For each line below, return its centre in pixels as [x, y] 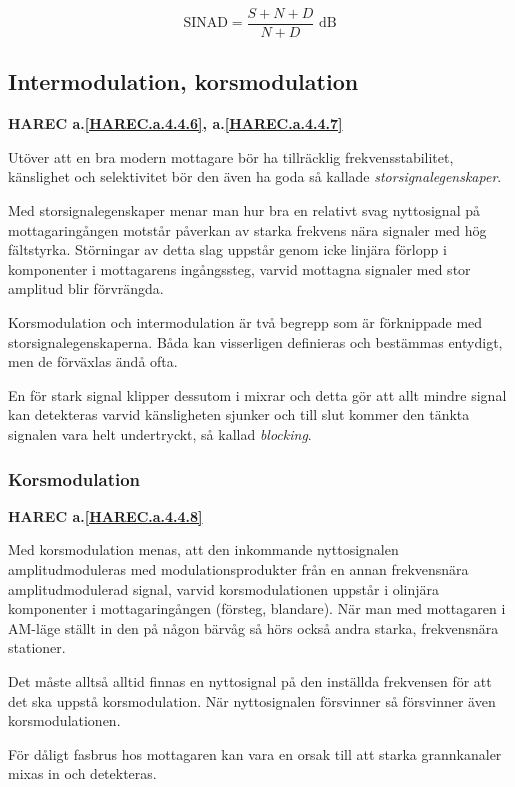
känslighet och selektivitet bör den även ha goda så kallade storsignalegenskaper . [255, 176]
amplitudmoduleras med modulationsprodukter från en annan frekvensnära [238, 568]
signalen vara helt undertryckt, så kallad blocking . [160, 433]
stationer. [37, 647]
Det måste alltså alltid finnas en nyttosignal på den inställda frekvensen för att [250, 680]
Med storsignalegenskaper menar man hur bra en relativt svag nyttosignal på [244, 210]
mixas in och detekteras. [82, 773]
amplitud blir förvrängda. [86, 288]
